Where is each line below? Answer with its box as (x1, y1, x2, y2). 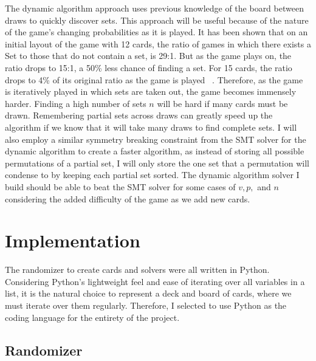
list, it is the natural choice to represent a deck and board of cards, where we (5, 287, 292, 300)
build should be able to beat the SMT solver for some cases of (5, 180, 236, 193)
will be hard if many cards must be (157, 97, 288, 109)
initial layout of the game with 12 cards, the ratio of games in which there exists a (5, 37, 311, 50)
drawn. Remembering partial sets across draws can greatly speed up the (5, 109, 273, 122)
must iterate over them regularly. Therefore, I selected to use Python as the (5, 299, 287, 311)
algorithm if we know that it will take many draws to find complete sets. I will (5, 120, 297, 133)
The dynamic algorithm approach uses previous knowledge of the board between (5, 2, 304, 14)
